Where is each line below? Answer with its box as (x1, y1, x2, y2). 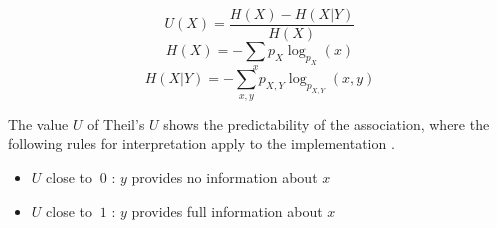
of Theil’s (87, 113, 145, 134)
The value (8, 113, 69, 134)
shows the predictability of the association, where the (163, 113, 490, 134)
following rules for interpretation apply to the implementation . (8, 133, 395, 154)
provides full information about (131, 200, 323, 221)
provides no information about (131, 167, 318, 188)
